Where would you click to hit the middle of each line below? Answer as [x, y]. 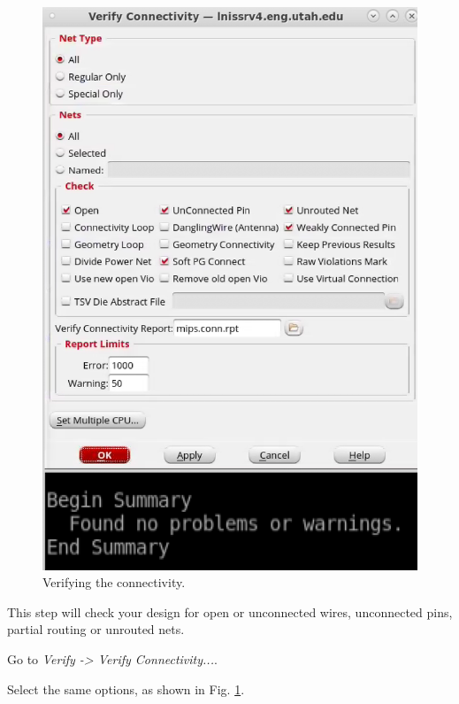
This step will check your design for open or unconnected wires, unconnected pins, [230, 611]
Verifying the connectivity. [114, 582]
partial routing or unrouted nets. [96, 629]
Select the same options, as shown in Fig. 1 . [126, 689]
